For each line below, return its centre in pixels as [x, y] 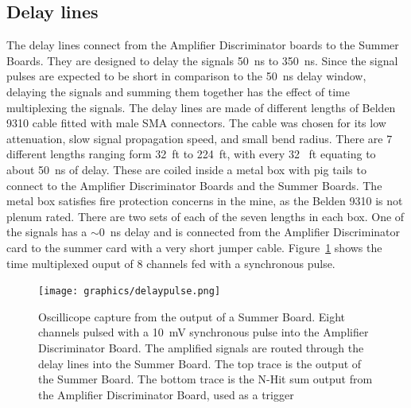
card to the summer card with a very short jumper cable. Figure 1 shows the [194, 247]
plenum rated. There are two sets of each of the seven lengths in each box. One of [205, 216]
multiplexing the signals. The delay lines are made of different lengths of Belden [201, 107]
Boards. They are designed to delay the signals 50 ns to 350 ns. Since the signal [202, 60]
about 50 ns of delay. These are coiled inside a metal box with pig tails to [186, 169]
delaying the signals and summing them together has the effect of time [178, 91]
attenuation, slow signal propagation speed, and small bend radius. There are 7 [200, 138]
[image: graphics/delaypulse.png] [130, 291]
